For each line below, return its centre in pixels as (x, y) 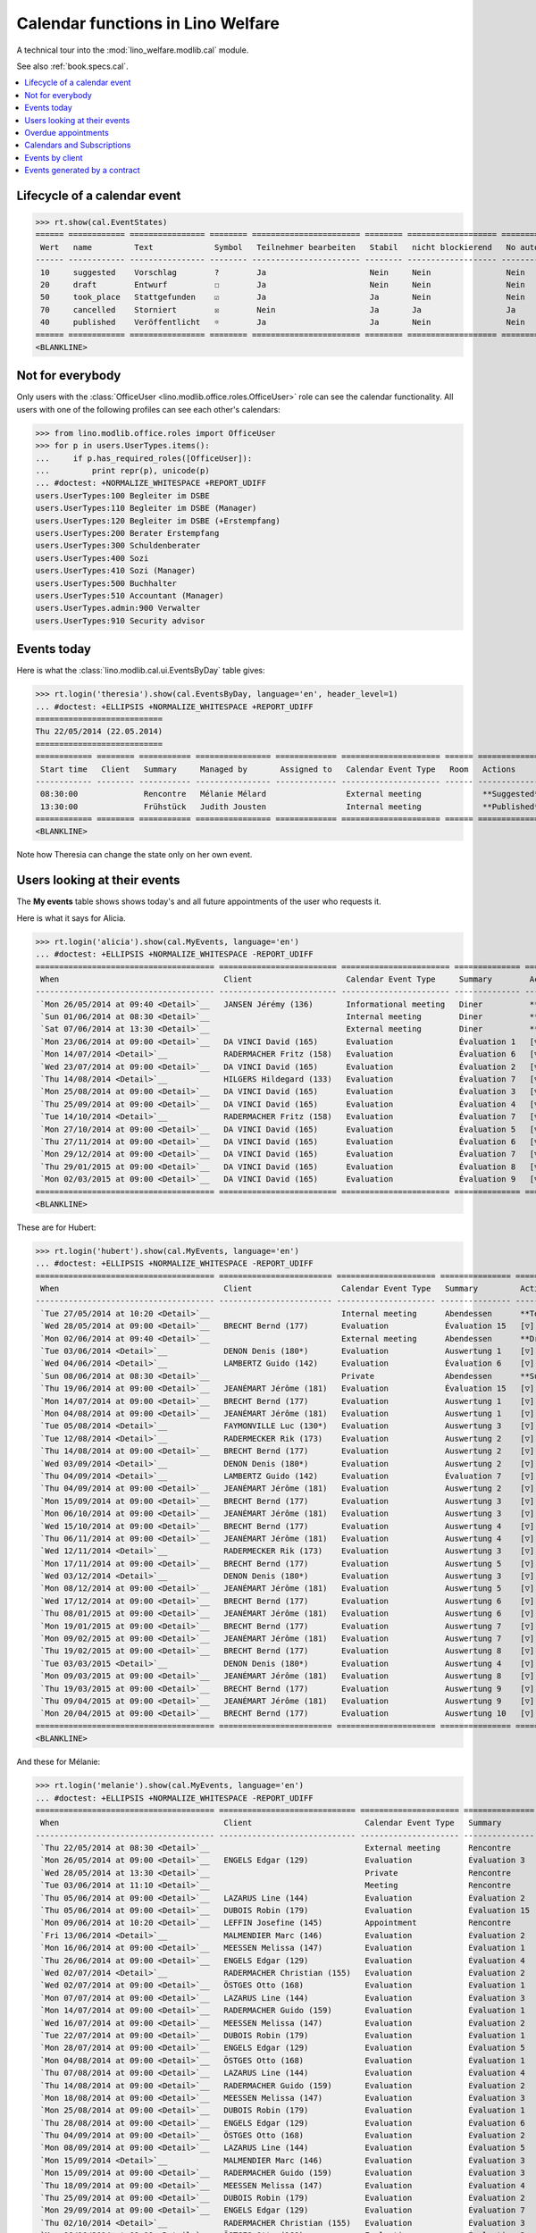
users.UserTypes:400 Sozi (92, 558)
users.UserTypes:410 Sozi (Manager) (116, 571)
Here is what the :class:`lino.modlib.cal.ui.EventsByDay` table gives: (141, 671)
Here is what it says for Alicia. (71, 918)
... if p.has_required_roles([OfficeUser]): (144, 458)
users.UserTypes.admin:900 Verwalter (118, 608)
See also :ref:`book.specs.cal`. (72, 66)
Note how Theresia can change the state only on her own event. (134, 855)
